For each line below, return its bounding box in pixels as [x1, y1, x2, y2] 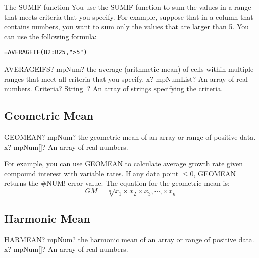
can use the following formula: [4, 31, 97, 41]
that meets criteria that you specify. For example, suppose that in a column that [4, 11, 253, 22]
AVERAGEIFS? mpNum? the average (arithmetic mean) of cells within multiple [4, 63, 254, 74]
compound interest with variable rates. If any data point [4, 168, 179, 178]
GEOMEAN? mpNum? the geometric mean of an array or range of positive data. [4, 132, 256, 142]
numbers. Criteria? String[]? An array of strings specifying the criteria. [4, 83, 223, 94]
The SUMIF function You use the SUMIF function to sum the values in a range [4, 2, 251, 12]
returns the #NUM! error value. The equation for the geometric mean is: [4, 178, 230, 188]
